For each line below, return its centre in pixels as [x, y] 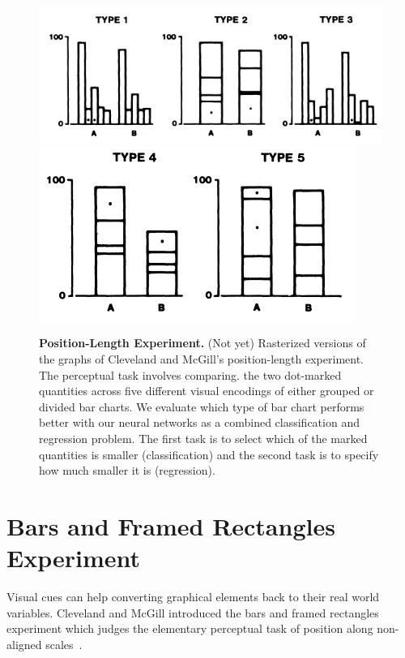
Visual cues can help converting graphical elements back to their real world [193, 597]
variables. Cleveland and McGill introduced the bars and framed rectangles [193, 612]
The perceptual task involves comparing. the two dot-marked [190, 374]
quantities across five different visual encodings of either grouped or [207, 391]
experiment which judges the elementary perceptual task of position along [190, 628]
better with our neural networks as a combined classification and [199, 422]
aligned [24, 644]
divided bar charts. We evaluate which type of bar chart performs [202, 406]
